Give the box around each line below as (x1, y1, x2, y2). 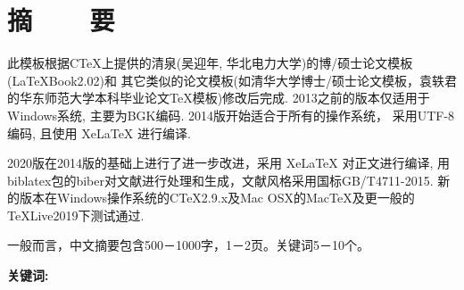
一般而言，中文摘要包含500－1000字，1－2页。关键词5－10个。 (7, 236, 369, 254)
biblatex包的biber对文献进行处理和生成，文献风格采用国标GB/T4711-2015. (7, 170, 434, 189)
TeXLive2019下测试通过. (7, 205, 145, 224)
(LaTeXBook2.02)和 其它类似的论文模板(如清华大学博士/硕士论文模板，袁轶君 (7, 70, 457, 89)
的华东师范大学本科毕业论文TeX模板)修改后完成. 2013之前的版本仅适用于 (7, 88, 430, 107)
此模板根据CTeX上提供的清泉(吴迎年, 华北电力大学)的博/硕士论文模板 (7, 54, 413, 72)
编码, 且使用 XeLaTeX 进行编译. (7, 123, 191, 142)
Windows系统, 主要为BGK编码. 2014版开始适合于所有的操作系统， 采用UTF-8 (7, 105, 455, 124)
